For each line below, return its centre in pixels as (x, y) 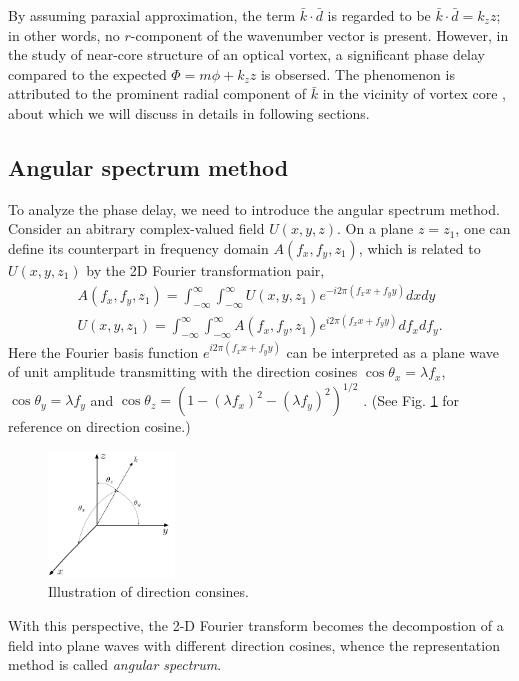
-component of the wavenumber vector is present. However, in (319, 34)
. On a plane (375, 228)
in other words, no (64, 34)
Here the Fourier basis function (103, 351)
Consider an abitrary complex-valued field (136, 228)
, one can (483, 228)
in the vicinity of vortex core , (414, 93)
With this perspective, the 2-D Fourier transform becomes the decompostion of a (256, 625)
